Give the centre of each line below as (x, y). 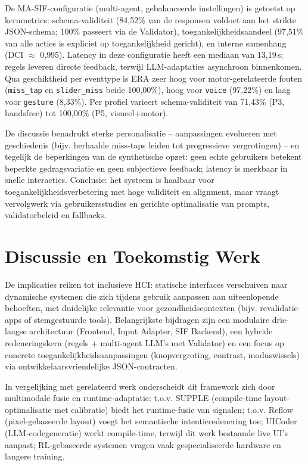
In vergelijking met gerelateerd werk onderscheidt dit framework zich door (140, 386)
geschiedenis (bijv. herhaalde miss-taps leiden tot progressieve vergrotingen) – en (152, 145)
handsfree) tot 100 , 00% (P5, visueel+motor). (87, 113)
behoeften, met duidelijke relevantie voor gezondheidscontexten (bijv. (131, 308)
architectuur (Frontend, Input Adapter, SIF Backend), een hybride (151, 331)
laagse (16, 331)
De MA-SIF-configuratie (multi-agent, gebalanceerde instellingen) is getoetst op (150, 8)
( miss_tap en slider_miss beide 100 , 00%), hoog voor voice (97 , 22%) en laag (148, 90)
